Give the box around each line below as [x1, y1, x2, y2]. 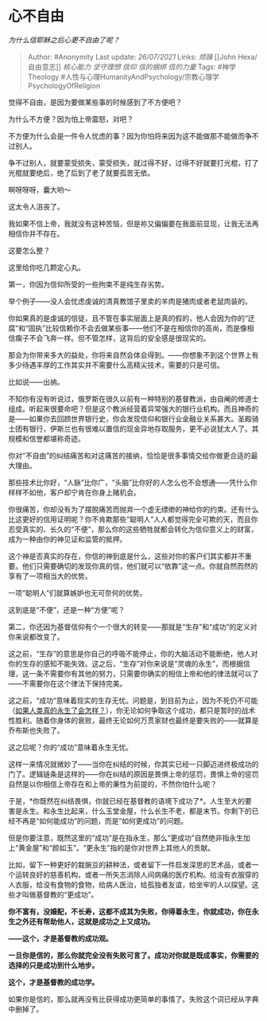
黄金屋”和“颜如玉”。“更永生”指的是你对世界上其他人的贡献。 [18, 843, 215, 852]
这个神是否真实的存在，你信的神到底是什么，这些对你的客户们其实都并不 [8, 551, 245, 561]
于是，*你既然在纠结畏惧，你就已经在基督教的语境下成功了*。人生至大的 [8, 796, 246, 805]
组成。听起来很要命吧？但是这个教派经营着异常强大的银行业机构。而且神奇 [8, 404, 252, 413]
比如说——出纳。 [8, 377, 64, 386]
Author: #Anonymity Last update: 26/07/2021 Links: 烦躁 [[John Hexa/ [27, 52, 257, 61]
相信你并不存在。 [8, 229, 64, 238]
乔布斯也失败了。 [8, 726, 64, 735]
